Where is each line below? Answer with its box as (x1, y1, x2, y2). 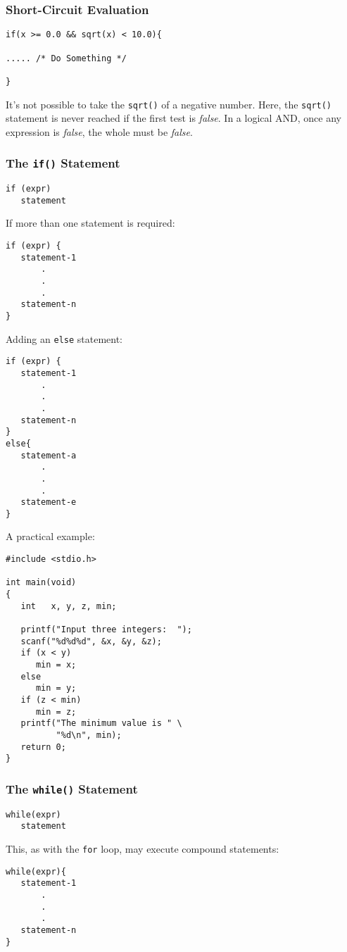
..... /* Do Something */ (6, 53, 127, 63)
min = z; (35, 706, 77, 717)
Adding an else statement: (6, 331, 123, 346)
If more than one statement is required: (6, 215, 175, 230)
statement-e (20, 497, 77, 508)
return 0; (20, 741, 66, 752)
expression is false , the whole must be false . (6, 124, 193, 139)
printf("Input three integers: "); (20, 625, 192, 634)
